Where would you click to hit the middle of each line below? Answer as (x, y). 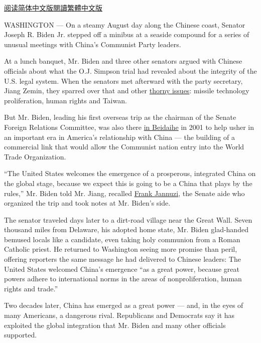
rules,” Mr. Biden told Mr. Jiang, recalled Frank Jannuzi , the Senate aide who (124, 193)
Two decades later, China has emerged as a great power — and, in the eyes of (124, 305)
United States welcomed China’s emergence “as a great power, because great (122, 269)
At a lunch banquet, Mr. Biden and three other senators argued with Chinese (123, 61)
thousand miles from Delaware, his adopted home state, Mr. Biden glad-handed (126, 229)
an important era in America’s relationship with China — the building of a (120, 137)
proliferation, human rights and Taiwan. (66, 100)
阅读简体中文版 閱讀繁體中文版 (53, 8)
